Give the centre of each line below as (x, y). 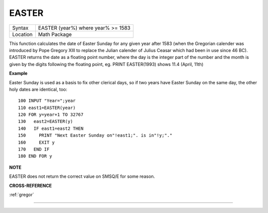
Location (22, 34)
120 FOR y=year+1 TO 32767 (51, 115)
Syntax (20, 28)
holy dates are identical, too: (38, 89)
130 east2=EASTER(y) (46, 122)
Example (18, 73)
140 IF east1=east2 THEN (51, 128)
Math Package (55, 34)
